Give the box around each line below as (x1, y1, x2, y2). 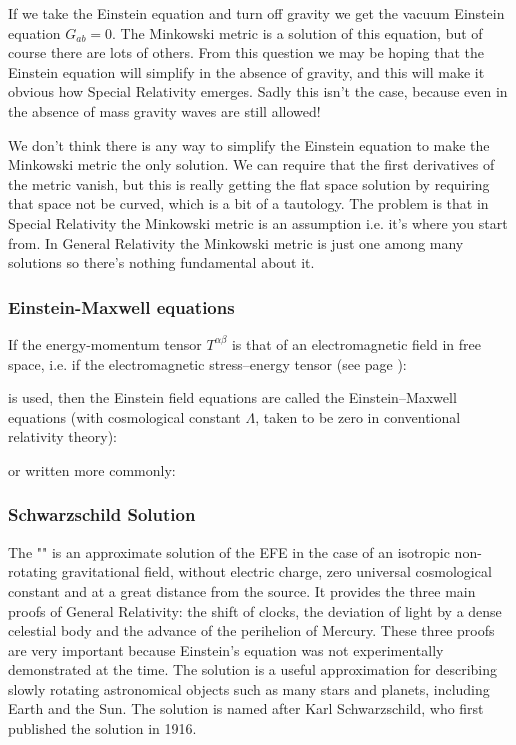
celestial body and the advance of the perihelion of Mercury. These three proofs (8, 620, 495, 641)
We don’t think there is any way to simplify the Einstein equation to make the (8, 134, 490, 155)
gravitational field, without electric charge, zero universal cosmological (61, 561, 492, 582)
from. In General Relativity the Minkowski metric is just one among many (8, 232, 464, 253)
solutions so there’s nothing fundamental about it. (8, 252, 315, 273)
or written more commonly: (8, 459, 176, 480)
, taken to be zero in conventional (255, 406, 461, 427)
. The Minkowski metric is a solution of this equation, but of (112, 22, 483, 43)
